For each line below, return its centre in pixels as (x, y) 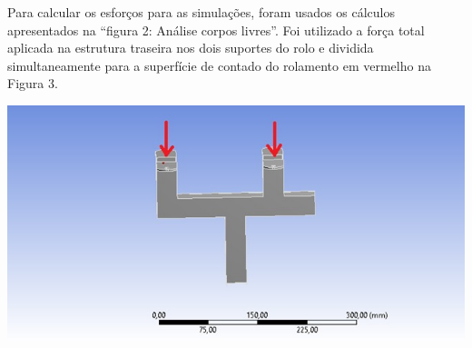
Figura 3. (33, 83)
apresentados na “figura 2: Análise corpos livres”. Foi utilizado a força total (216, 30)
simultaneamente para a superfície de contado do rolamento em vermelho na (219, 65)
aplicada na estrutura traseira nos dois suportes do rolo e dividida (191, 48)
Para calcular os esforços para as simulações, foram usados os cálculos (201, 12)
